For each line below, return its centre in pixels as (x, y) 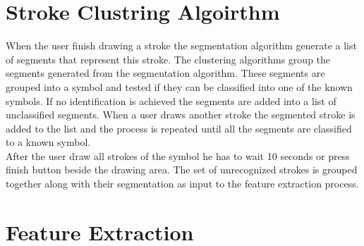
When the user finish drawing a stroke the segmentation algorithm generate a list (181, 45)
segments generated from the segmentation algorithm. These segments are (165, 73)
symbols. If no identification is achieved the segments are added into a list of (171, 100)
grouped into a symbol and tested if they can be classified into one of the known (179, 86)
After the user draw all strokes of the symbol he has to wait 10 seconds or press (178, 155)
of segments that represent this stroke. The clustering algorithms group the (168, 59)
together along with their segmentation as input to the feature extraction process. (182, 184)
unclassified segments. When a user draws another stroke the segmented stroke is (181, 115)
